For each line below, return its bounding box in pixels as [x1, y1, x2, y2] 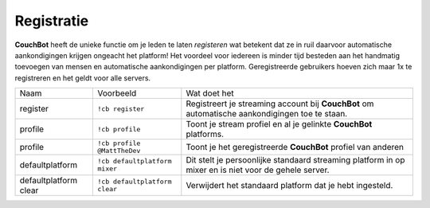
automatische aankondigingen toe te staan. [186, 108, 348, 120]
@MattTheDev [97, 147, 141, 155]
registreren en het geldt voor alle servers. [14, 73, 151, 83]
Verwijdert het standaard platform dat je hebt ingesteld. [186, 180, 393, 191]
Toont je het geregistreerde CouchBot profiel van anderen [186, 142, 405, 153]
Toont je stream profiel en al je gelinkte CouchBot [186, 119, 373, 130]
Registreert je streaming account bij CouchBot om [186, 98, 374, 109]
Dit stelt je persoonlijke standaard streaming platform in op [186, 155, 405, 166]
